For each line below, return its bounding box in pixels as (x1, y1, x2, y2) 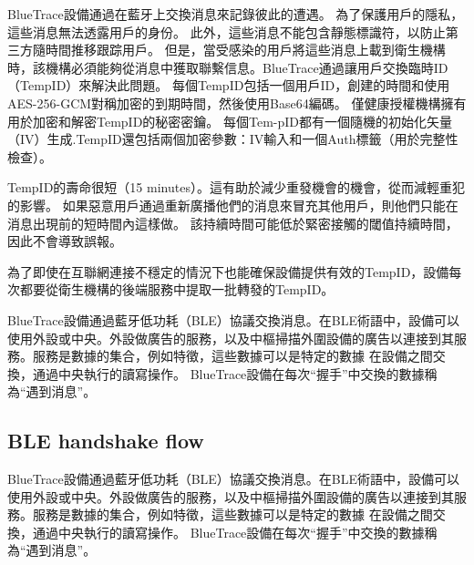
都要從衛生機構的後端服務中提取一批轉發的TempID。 (19, 280, 335, 299)
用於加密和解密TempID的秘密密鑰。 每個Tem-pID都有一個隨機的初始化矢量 (7, 111, 453, 130)
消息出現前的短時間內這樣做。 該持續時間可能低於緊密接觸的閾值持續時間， (7, 213, 459, 232)
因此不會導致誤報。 (7, 231, 122, 251)
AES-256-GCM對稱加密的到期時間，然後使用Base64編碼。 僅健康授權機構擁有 (7, 93, 467, 112)
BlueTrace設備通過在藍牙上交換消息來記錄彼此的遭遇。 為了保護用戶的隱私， (7, 5, 464, 23)
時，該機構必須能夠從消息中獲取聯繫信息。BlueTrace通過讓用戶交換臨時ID (7, 57, 448, 77)
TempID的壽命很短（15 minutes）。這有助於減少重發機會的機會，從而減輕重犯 (7, 178, 465, 197)
